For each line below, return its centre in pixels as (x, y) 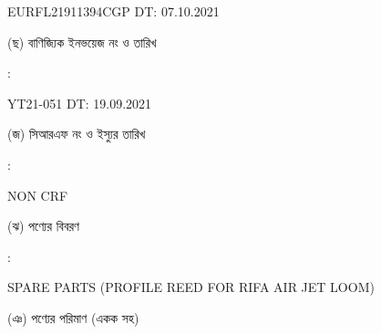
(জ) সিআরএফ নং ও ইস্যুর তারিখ (77, 134)
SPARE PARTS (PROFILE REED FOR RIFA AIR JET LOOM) (191, 287)
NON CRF (38, 195)
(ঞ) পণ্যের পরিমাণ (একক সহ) (73, 317)
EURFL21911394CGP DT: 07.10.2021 (113, 11)
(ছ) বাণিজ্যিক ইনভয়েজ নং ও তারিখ (82, 42)
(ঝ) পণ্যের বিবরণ (44, 226)
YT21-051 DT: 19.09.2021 (80, 103)
